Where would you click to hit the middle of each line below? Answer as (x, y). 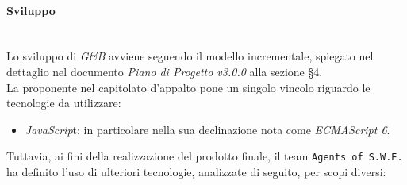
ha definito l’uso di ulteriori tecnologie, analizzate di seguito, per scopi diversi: (196, 172)
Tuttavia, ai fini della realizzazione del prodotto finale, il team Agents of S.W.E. (205, 156)
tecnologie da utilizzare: (64, 103)
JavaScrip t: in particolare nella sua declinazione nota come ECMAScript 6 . (207, 129)
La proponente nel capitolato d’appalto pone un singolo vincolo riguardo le (188, 87)
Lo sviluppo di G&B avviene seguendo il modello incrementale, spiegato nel (190, 56)
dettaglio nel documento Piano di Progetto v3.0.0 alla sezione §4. (165, 71)
